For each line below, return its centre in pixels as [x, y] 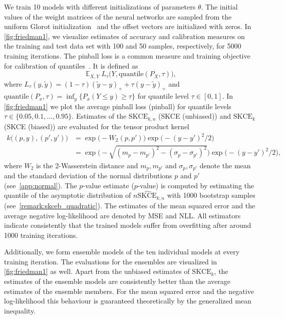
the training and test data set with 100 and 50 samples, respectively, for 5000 [123, 46]
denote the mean [225, 165]
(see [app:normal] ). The [41, 185]
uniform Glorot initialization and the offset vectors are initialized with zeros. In [128, 26]
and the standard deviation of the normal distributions [88, 176]
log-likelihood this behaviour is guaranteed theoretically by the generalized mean [128, 301]
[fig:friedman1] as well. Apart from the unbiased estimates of [97, 271]
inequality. [20, 310]
